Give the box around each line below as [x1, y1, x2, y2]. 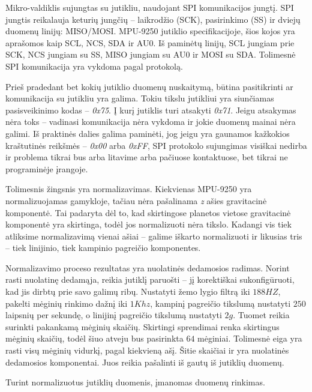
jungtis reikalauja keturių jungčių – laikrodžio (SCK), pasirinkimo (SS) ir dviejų [5, 13, 301, 25]
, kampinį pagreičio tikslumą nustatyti [150, 297, 291, 309]
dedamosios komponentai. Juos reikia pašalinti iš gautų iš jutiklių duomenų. [5, 355, 284, 368]
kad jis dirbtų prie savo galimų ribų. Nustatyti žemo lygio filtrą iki [5, 285, 250, 298]
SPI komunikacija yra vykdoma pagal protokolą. [5, 59, 183, 72]
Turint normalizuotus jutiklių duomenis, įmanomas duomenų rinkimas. [5, 376, 265, 388]
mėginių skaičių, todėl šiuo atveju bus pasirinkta [5, 332, 184, 345]
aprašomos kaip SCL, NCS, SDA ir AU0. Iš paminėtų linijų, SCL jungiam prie [5, 36, 295, 49]
